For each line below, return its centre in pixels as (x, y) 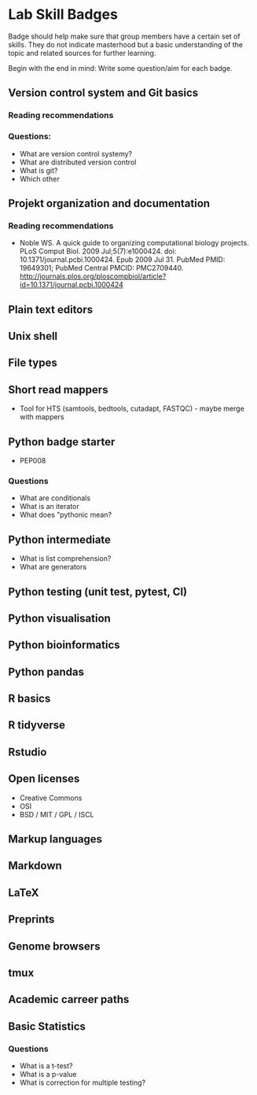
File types (33, 363)
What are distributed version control (78, 162)
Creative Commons (51, 798)
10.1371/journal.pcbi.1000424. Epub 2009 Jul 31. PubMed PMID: (122, 260)
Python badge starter (62, 442)
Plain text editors (51, 310)
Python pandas (46, 671)
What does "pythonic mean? (66, 515)
